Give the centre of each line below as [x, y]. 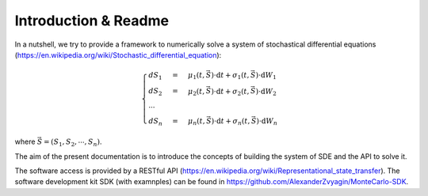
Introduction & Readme [92, 21]
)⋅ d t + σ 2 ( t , [230, 92]
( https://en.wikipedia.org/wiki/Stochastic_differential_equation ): [118, 55]
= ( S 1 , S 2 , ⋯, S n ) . [73, 142]
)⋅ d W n [267, 122]
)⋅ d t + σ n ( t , [231, 122]
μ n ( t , [196, 122]
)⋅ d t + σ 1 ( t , [230, 76]
